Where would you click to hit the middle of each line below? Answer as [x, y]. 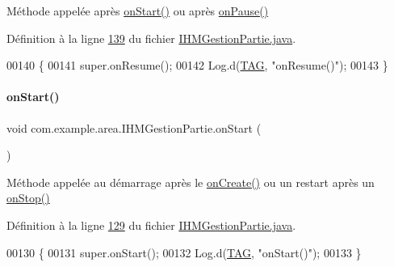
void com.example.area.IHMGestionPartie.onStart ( [134, 127]
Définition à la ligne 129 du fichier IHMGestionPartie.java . [151, 225]
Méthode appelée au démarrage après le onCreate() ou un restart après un [191, 182]
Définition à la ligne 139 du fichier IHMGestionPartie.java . [151, 38]
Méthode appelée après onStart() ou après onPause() [138, 11]
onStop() [28, 198]
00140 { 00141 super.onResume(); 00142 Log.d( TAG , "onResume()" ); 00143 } [197, 65]
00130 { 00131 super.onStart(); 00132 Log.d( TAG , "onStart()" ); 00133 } [184, 252]
